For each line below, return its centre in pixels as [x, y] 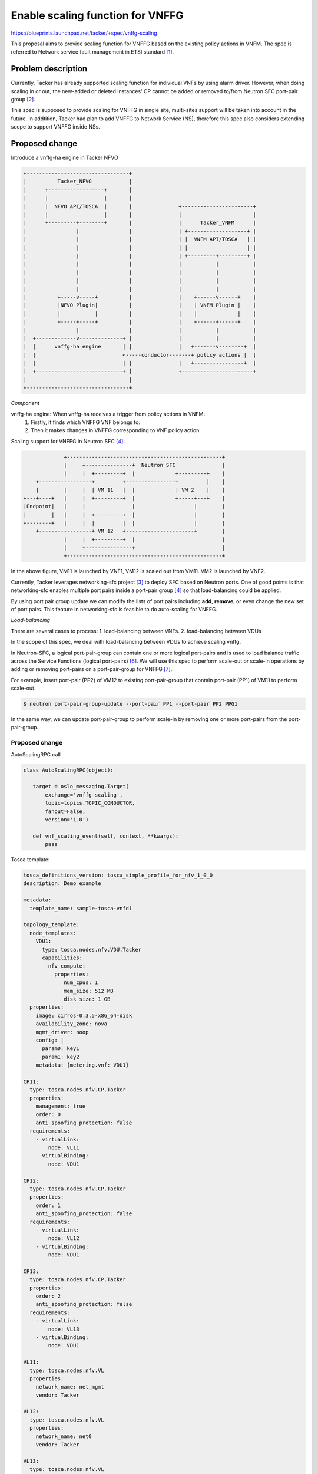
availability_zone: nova [72, 1024]
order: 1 [48, 1205]
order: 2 [48, 1296]
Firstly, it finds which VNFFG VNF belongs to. [86, 422]
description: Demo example [62, 884]
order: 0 [48, 1115]
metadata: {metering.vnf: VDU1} [82, 1065]
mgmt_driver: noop [62, 1032]
